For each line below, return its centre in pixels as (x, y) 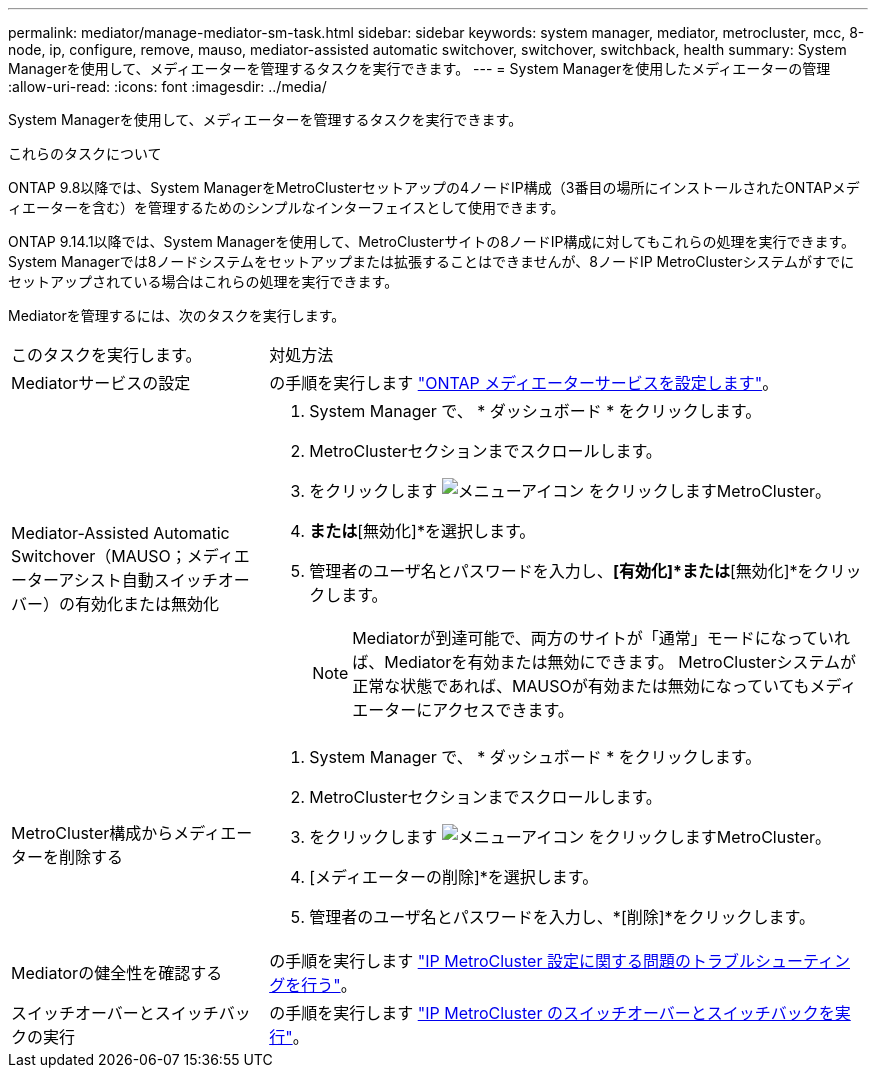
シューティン (802, 961)
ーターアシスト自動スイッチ (114, 580)
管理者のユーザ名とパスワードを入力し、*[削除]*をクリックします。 (562, 917)
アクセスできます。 (503, 710)
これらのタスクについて (85, 153)
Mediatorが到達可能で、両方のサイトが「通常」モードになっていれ (601, 638)
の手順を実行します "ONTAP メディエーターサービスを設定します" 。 (524, 383)
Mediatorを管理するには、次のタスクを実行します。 (177, 315)
